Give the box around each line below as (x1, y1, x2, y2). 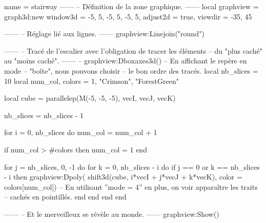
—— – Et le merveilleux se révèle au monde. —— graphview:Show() (4, 208, 219, 219)
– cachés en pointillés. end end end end (4, 191, 127, 202)
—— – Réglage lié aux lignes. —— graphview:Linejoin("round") (4, 28, 204, 39)
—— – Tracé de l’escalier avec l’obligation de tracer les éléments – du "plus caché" (4, 45, 262, 56)
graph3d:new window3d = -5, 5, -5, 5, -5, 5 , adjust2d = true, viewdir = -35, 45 (4, 11, 252, 21)
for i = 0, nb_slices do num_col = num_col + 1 (4, 127, 157, 138)
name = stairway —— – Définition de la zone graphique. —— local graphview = (4, 1, 259, 11)
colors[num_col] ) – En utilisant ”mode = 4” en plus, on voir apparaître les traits (4, 181, 258, 192)
